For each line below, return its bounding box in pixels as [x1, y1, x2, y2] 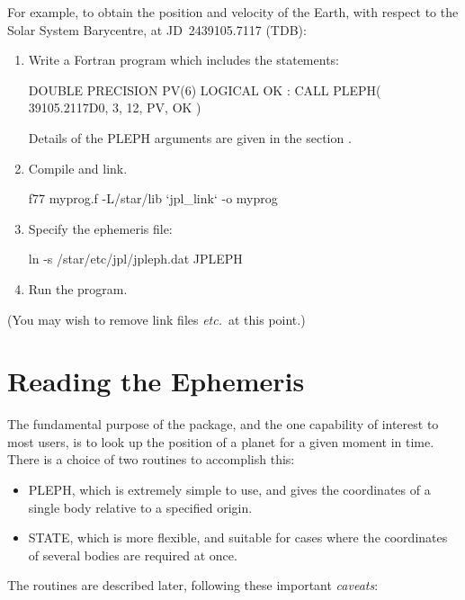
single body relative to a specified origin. [28, 497, 253, 516]
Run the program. [28, 279, 128, 298]
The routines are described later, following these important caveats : [7, 576, 379, 595]
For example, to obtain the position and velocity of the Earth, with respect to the [7, 3, 459, 21]
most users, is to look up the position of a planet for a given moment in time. [7, 432, 434, 451]
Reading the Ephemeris [7, 363, 305, 399]
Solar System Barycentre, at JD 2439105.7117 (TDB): [7, 20, 307, 39]
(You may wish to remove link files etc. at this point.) [7, 309, 306, 328]
